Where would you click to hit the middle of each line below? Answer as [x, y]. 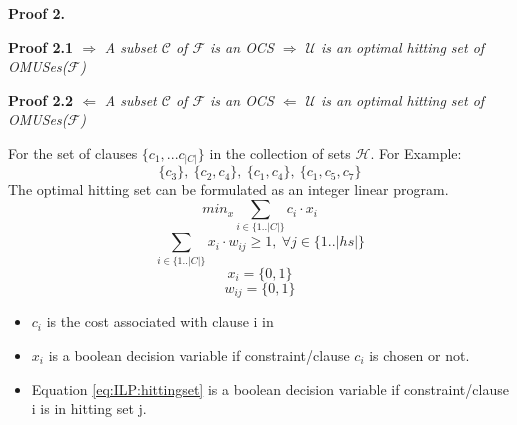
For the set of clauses [73, 152]
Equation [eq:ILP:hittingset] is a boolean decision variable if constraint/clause [270, 388]
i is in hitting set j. [89, 408]
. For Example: [416, 152]
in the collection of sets [280, 152]
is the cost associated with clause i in [160, 321]
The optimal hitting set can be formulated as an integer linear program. [228, 189]
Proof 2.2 [41, 99]
